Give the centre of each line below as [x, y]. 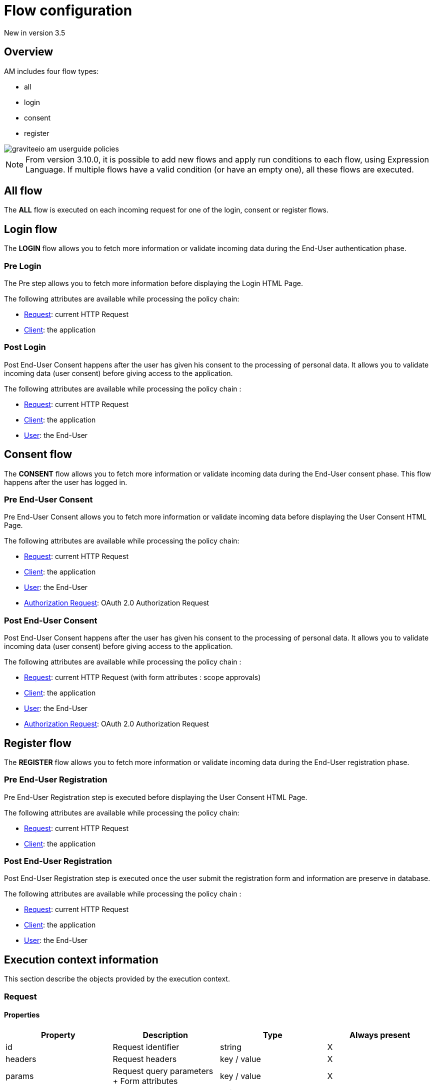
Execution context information [81, 959]
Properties [22, 1015]
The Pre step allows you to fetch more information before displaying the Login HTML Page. [153, 283]
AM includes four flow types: [51, 71]
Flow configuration [68, 10]
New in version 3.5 [35, 32]
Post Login [25, 347]
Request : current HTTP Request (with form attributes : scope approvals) [142, 677]
